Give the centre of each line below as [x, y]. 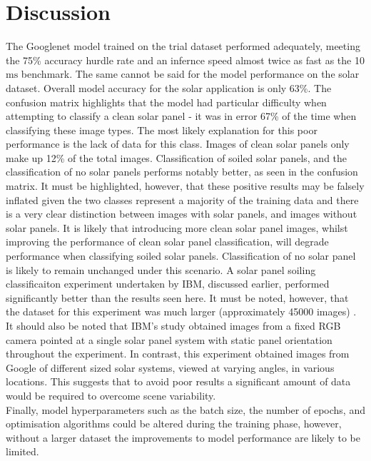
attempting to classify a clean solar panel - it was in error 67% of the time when [181, 116]
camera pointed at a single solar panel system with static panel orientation [169, 339]
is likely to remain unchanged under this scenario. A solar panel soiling [161, 269]
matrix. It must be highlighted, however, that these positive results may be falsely [185, 186]
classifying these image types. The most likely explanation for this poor [162, 130]
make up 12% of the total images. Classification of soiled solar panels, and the [177, 157]
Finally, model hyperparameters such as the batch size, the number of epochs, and [185, 409]
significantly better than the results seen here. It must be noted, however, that [177, 297]
